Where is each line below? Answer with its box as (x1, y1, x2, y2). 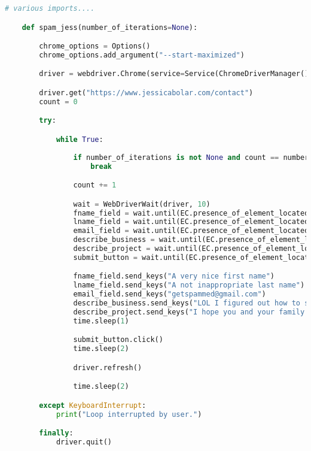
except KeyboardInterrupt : (39, 401, 147, 410)
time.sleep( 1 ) (73, 316, 129, 325)
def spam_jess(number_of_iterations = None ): (22, 23, 198, 32)
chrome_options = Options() (39, 42, 151, 51)
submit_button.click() (73, 335, 163, 344)
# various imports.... (5, 4, 95, 13)
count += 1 (73, 181, 117, 190)
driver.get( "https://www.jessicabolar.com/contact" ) (39, 89, 254, 97)
